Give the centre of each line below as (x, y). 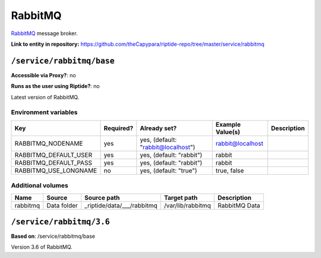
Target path (181, 197)
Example (228, 124)
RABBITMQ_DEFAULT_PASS (53, 162)
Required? (119, 128)
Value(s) (228, 132)
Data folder (62, 205)
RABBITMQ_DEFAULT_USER (53, 155)
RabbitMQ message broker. (44, 33)
